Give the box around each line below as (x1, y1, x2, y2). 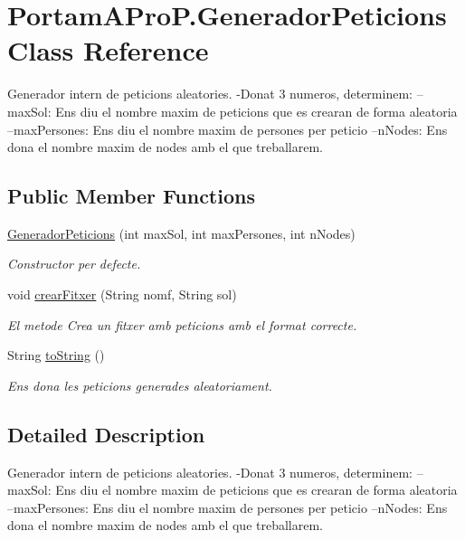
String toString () (7, 346, 105, 365)
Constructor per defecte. (7, 254, 141, 273)
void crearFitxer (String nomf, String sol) (7, 285, 237, 304)
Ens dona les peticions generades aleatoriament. (7, 375, 272, 394)
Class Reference (7, 32, 209, 69)
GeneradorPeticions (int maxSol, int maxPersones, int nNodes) (7, 223, 356, 242)
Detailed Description (7, 420, 205, 448)
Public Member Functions (7, 182, 255, 210)
